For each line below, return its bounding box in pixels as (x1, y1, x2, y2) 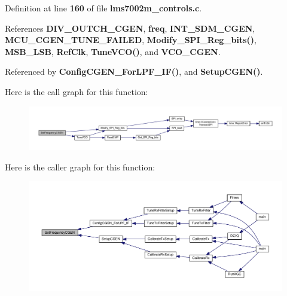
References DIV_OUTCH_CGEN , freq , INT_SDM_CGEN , (5, 22, 255, 34)
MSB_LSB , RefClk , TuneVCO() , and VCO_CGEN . (5, 45, 221, 57)
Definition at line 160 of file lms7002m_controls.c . (5, 2, 202, 14)
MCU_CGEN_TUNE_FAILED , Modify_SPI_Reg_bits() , (5, 33, 257, 46)
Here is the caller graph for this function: (5, 160, 155, 173)
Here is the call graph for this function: (5, 85, 148, 97)
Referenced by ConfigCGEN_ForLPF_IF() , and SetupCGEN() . (5, 65, 263, 78)
